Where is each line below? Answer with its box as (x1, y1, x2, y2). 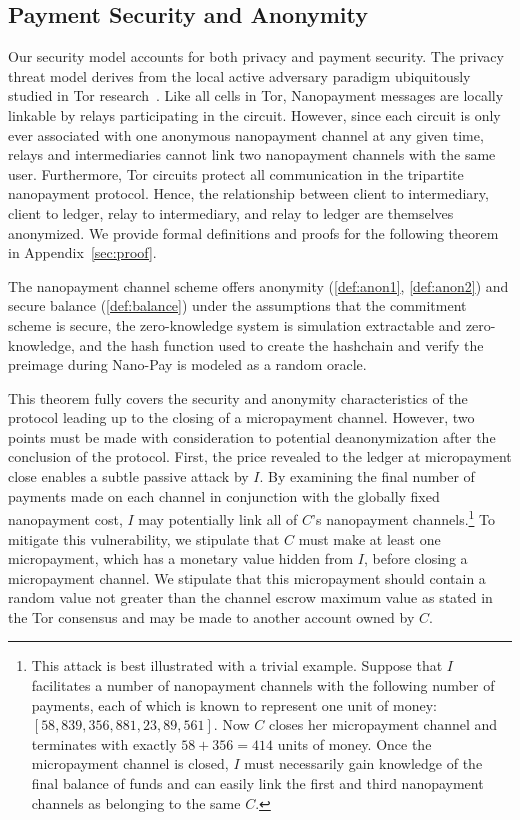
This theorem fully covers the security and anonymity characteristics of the (8, 387, 468, 408)
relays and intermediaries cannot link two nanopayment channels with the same (8, 144, 496, 165)
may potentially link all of (138, 508, 298, 529)
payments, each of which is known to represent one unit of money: (31, 694, 437, 715)
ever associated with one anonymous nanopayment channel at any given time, (8, 124, 484, 145)
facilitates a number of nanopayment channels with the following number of (31, 675, 495, 696)
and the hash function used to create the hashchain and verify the (79, 334, 484, 355)
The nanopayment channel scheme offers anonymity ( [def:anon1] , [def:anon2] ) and (8, 275, 509, 296)
